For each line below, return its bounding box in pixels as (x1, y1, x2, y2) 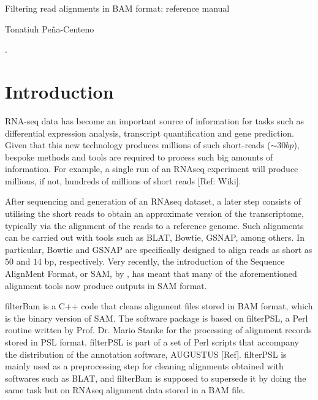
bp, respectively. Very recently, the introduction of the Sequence (44, 255, 285, 268)
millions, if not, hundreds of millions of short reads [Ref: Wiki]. (5, 174, 241, 187)
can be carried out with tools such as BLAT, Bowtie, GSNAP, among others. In (5, 231, 305, 244)
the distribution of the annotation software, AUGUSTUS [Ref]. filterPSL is (5, 347, 287, 360)
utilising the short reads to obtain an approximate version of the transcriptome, (5, 207, 304, 220)
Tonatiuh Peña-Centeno (5, 22, 94, 35)
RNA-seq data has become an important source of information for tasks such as (5, 114, 305, 127)
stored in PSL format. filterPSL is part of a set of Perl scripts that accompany (5, 336, 299, 348)
